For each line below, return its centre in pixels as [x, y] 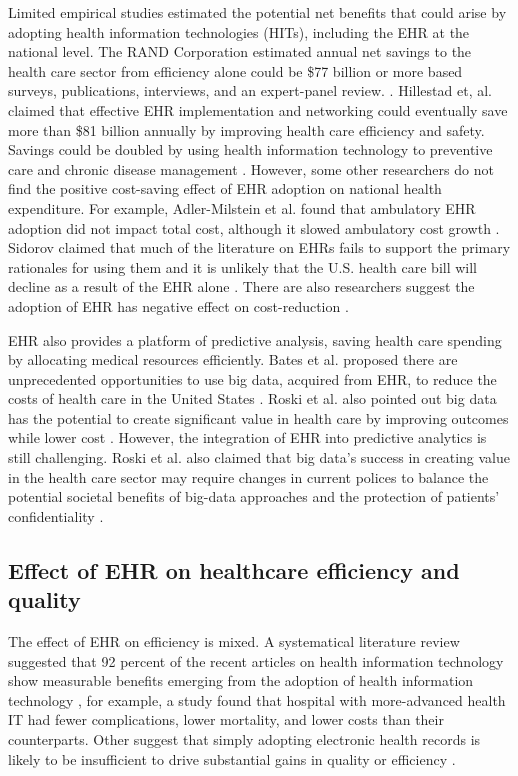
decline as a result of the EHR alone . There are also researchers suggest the [241, 286]
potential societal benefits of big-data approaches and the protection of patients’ [254, 496]
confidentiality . [56, 515]
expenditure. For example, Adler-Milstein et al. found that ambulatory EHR [242, 207]
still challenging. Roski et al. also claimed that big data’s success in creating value [259, 457]
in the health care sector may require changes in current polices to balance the [248, 476]
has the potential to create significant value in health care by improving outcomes [258, 417]
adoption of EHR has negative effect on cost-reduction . [178, 305]
